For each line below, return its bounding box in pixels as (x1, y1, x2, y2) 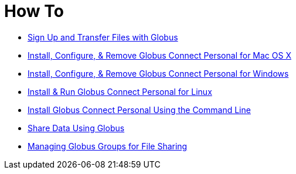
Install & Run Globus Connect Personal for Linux (28, 86, 212, 97)
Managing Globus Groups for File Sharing (28, 141, 188, 151)
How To (4, 1, 64, 21)
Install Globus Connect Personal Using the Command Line (28, 104, 251, 115)
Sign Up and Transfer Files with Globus (28, 32, 178, 42)
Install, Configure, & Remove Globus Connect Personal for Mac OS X (28, 50, 291, 60)
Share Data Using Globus (28, 122, 125, 133)
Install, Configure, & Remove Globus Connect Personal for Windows (28, 68, 289, 79)
